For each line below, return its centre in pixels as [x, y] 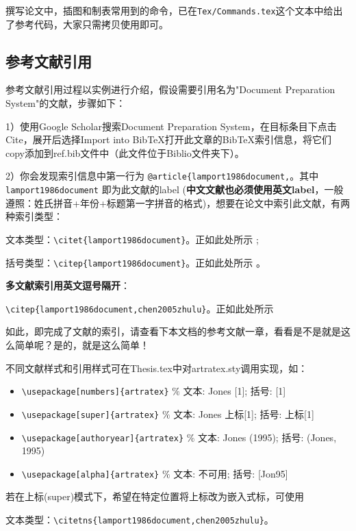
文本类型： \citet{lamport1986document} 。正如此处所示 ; [132, 239]
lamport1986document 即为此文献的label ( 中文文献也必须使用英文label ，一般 [175, 189]
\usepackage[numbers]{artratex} [95, 392]
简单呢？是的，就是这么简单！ [82, 345]
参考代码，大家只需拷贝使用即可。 [91, 24]
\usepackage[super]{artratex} [90, 415]
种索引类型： [34, 216]
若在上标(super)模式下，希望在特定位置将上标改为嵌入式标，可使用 [155, 496]
